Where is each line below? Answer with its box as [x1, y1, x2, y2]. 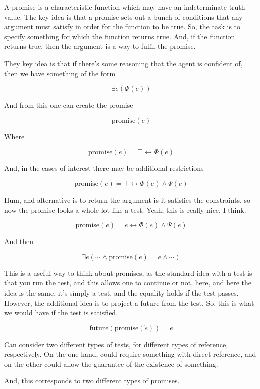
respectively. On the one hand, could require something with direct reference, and [4, 349, 256, 359]
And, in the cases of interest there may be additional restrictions [4, 163, 204, 173]
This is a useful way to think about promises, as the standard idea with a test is [4, 267, 252, 278]
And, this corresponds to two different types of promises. [4, 375, 180, 386]
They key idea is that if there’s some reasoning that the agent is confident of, [4, 58, 243, 68]
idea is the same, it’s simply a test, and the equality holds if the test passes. [4, 287, 239, 298]
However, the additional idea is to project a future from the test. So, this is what [4, 297, 254, 308]
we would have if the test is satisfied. [4, 307, 118, 318]
